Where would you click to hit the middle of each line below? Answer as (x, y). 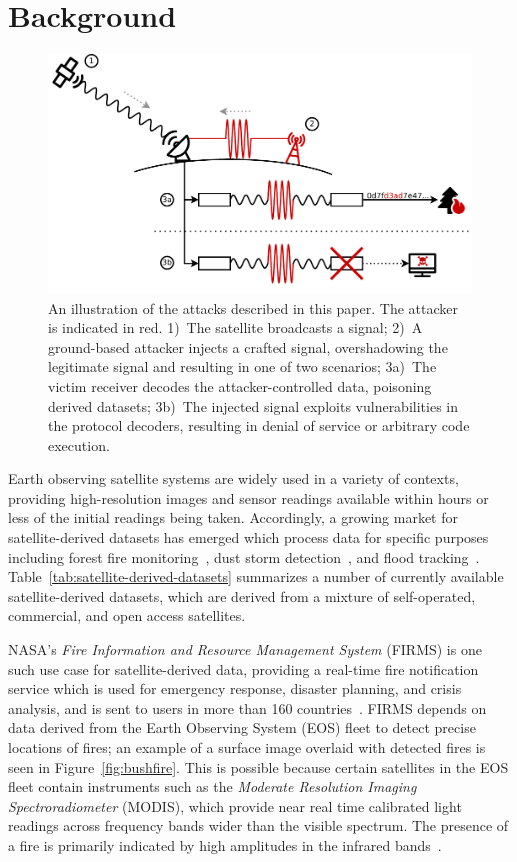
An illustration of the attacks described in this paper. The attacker (253, 307)
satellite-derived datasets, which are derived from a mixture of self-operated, (242, 595)
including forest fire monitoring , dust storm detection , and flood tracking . (244, 556)
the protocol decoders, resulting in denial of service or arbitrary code (259, 425)
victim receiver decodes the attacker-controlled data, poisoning (240, 385)
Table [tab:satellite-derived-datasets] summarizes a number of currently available (256, 576)
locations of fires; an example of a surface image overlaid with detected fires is (247, 747)
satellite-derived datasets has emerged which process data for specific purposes (248, 537)
